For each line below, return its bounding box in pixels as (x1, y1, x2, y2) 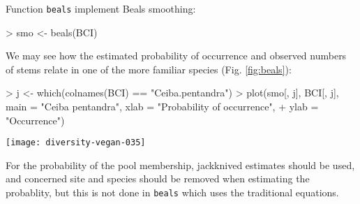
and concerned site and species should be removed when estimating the (6, 171, 310, 186)
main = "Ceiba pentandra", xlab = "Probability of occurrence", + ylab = (6, 99, 319, 114)
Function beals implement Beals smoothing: (6, 1, 196, 15)
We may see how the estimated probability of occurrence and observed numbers (6, 48, 347, 63)
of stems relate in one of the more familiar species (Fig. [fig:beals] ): (6, 61, 292, 76)
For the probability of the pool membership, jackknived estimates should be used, (6, 157, 355, 172)
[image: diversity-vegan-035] (6, 138, 146, 148)
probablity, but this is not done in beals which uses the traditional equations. (6, 185, 339, 200)
